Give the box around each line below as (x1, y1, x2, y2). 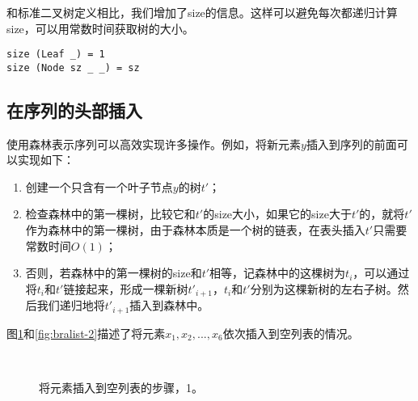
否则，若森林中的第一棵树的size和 (25, 264, 202, 281)
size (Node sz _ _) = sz (6, 61, 140, 74)
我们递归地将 (36, 297, 105, 314)
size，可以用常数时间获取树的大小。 (6, 19, 194, 36)
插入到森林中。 (129, 297, 209, 314)
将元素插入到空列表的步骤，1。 (39, 378, 203, 395)
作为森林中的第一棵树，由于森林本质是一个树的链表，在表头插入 (25, 222, 365, 238)
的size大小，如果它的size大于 (203, 205, 352, 222)
